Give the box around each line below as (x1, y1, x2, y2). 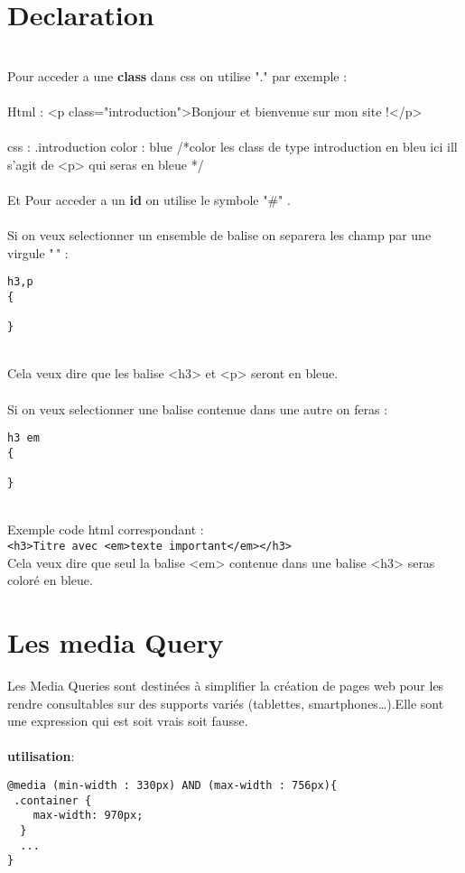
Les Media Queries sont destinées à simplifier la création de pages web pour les (7, 676, 444, 695)
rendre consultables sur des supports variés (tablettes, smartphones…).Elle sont (7, 693, 444, 712)
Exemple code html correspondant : (7, 520, 204, 539)
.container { (14, 794, 92, 807)
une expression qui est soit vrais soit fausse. (7, 711, 248, 730)
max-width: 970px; (33, 809, 144, 822)
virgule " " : (7, 243, 69, 262)
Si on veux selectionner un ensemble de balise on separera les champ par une (7, 226, 432, 245)
